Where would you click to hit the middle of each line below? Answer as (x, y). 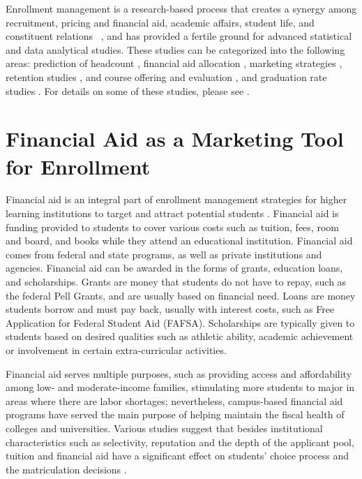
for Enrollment (78, 166)
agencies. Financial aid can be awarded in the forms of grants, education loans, (174, 268)
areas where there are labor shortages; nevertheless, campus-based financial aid (174, 400)
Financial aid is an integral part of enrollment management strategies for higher (176, 199)
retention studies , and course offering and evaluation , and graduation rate (166, 76)
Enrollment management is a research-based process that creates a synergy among (181, 8)
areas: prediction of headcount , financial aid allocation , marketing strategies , (174, 63)
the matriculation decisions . (66, 469)
